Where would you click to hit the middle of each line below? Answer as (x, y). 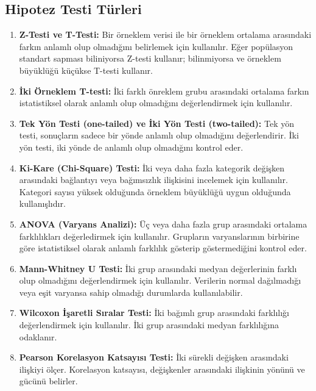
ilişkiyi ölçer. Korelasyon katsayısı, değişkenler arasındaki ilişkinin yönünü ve (162, 369)
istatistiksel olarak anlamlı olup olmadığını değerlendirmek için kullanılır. (156, 103)
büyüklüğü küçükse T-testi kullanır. (86, 70)
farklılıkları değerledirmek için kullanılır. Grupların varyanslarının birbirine (159, 236)
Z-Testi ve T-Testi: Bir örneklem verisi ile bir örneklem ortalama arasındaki (165, 34)
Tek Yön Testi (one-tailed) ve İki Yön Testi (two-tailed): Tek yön (156, 123)
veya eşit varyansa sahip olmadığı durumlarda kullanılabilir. (131, 292)
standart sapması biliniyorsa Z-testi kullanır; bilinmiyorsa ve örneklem (150, 58)
